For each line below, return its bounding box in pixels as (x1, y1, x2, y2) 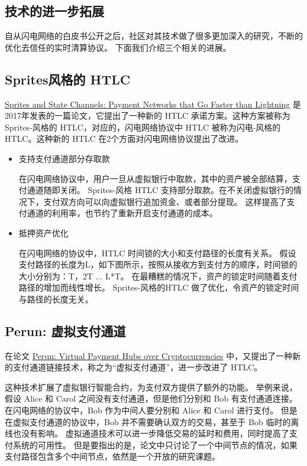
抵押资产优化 (18, 226, 69, 239)
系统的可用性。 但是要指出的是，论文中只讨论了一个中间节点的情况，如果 (12, 438, 298, 451)
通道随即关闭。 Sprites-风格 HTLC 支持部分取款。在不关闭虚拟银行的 (27, 184, 294, 196)
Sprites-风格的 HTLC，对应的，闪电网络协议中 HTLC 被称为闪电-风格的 (5, 120, 281, 133)
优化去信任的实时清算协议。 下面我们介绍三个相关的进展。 (5, 41, 231, 53)
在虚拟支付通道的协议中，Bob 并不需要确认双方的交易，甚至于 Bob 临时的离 (5, 415, 299, 428)
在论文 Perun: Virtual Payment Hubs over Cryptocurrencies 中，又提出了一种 (5, 349, 293, 361)
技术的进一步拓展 (5, 2, 104, 20)
